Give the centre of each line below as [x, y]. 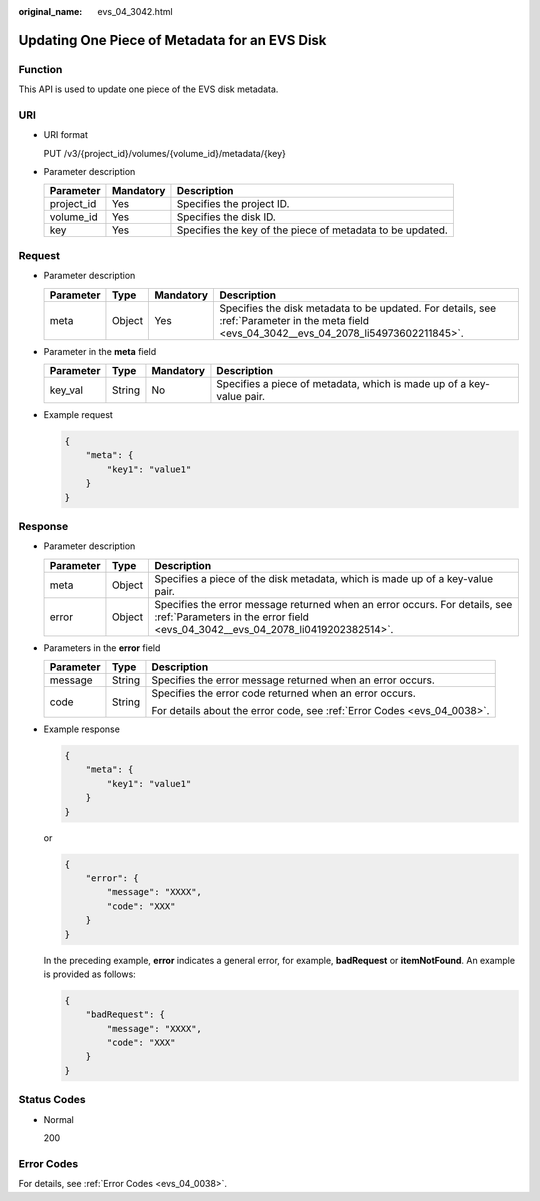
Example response [81, 729]
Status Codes [52, 1100]
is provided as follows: [90, 974]
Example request [78, 414]
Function [40, 69]
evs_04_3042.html [135, 11]
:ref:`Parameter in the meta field [294, 320]
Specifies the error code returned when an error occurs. [284, 693]
